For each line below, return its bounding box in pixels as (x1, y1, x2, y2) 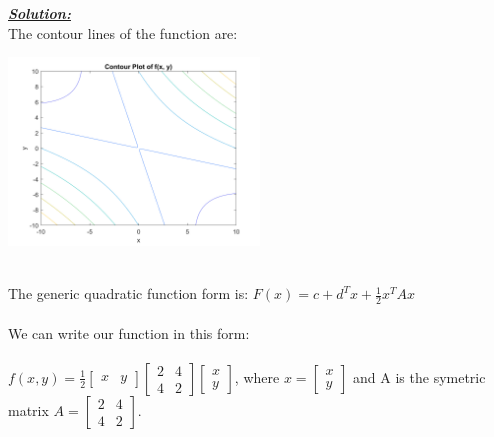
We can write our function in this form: (8, 322, 250, 343)
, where (234, 366, 280, 387)
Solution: (8, 3, 71, 23)
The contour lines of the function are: (8, 22, 238, 43)
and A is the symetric (353, 366, 486, 387)
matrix (8, 399, 49, 420)
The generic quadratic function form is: (8, 283, 249, 304)
